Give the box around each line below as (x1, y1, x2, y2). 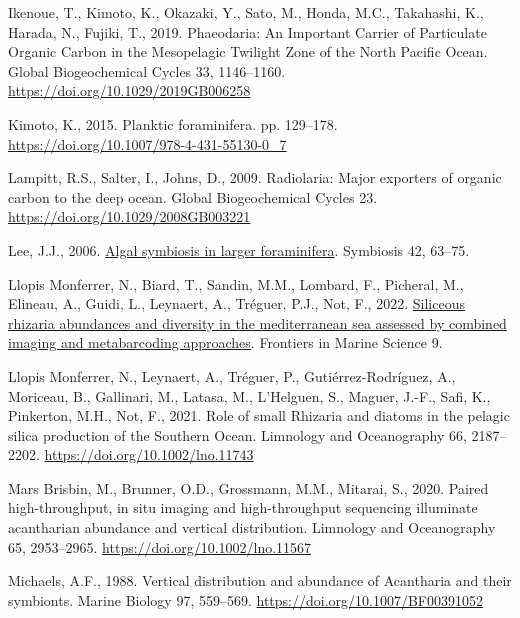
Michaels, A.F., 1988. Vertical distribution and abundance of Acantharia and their (8, 570, 512, 591)
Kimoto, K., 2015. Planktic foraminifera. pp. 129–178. (8, 113, 338, 134)
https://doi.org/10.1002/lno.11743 (44, 444, 254, 465)
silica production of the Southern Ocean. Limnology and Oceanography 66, (8, 424, 467, 445)
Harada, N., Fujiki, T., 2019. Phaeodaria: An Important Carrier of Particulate (8, 21, 487, 42)
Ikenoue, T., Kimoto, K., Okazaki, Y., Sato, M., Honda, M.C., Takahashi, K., (8, 2, 484, 22)
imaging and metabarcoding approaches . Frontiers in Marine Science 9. (8, 332, 443, 353)
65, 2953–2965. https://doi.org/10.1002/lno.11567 (8, 536, 312, 557)
